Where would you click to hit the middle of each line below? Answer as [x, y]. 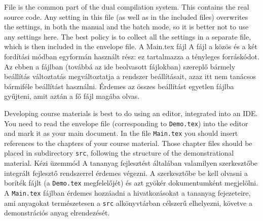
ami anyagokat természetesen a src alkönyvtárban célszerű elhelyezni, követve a [128, 202]
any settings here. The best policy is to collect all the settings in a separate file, [128, 36]
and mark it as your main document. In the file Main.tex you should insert [121, 133]
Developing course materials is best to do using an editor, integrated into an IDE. [131, 113]
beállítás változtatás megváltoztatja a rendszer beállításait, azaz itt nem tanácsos [130, 76]
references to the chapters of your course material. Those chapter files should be [128, 143]
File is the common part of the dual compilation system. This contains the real [127, 7]
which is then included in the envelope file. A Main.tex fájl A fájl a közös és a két [131, 46]
